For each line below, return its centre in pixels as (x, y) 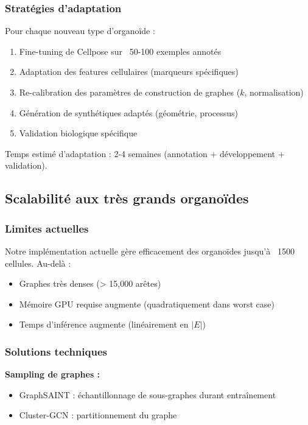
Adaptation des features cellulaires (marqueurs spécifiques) (129, 72)
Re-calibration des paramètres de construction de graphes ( (130, 92)
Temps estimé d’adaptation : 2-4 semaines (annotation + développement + (145, 153)
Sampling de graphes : (53, 374)
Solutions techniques (56, 351)
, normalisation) (274, 92)
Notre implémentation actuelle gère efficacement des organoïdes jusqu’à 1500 (150, 251)
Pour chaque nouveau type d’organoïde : (80, 31)
